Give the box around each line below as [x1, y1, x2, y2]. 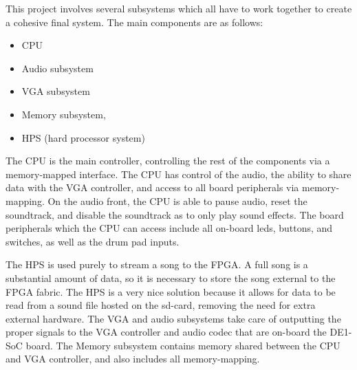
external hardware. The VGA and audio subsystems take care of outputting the [6, 311, 341, 325]
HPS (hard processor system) [21, 130, 145, 144]
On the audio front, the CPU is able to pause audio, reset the [47, 193, 307, 208]
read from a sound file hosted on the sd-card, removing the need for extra [6, 298, 316, 312]
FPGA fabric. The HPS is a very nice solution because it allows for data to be [6, 284, 336, 298]
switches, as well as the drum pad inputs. [6, 234, 180, 248]
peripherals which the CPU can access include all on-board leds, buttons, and [6, 221, 333, 235]
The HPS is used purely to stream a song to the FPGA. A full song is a [6, 257, 308, 272]
